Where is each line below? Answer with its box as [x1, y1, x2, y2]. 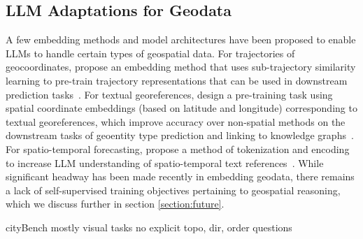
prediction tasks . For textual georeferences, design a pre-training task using [6, 87, 333, 101]
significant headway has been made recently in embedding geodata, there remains [6, 169, 355, 184]
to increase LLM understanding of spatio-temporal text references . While [6, 155, 324, 170]
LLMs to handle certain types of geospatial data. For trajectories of [6, 45, 295, 60]
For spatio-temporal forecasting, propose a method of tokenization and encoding [6, 141, 350, 156]
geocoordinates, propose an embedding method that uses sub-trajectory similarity [6, 59, 356, 74]
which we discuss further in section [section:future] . [6, 196, 225, 211]
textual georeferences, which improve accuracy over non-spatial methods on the [6, 114, 346, 129]
